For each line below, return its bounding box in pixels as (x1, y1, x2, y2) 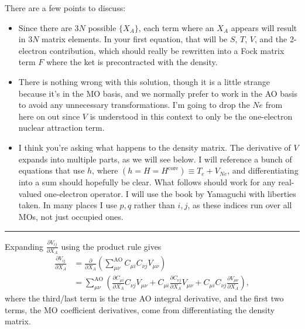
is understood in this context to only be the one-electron (90, 110, 293, 122)
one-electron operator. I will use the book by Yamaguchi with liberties (44, 187, 296, 199)
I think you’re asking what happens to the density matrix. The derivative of (18, 141, 291, 153)
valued (18, 187, 42, 199)
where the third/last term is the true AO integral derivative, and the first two (5, 292, 284, 304)
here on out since (18, 110, 80, 122)
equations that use (18, 164, 85, 177)
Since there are (18, 21, 72, 33)
